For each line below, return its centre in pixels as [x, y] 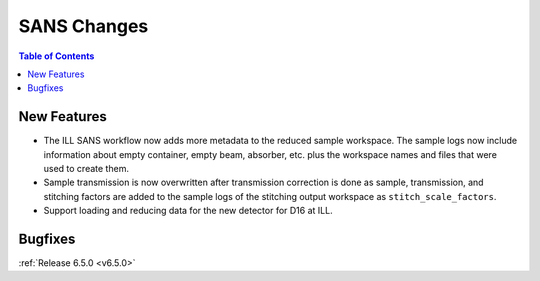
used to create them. [86, 169]
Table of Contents [56, 56]
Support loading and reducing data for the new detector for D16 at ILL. [188, 211]
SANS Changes [83, 26]
